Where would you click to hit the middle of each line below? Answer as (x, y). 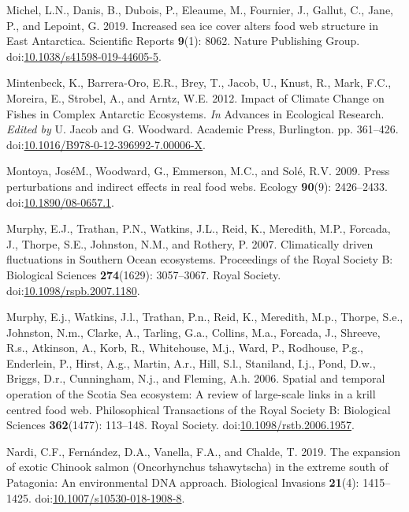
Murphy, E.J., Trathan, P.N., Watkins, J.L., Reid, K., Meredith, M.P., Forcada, (199, 228)
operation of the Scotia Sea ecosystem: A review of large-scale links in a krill (191, 394)
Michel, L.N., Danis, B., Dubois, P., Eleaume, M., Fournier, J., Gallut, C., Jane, (200, 9)
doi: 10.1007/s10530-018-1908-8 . (110, 497)
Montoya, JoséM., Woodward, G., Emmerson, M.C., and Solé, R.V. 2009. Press (198, 171)
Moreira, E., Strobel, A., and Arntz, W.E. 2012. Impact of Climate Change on (195, 97)
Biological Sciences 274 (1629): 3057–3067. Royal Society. (144, 274)
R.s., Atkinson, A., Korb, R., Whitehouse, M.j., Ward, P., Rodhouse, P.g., (185, 348)
